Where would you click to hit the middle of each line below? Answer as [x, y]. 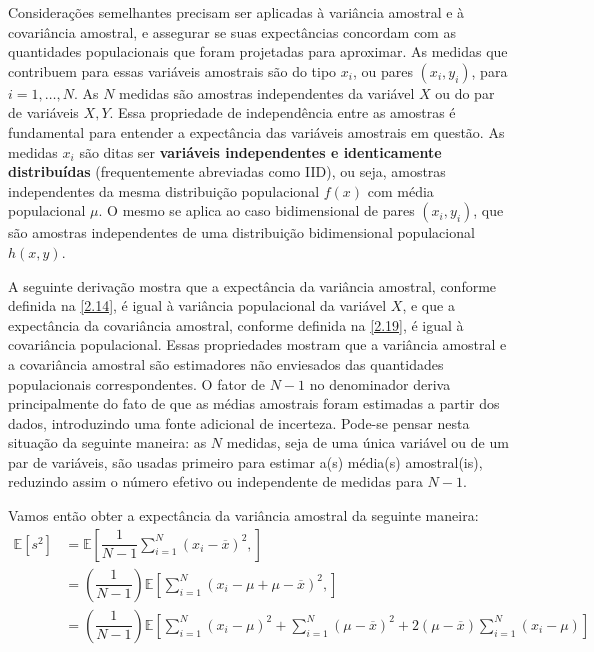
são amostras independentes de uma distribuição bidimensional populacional [241, 232]
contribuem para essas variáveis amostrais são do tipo [172, 70]
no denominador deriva [380, 383]
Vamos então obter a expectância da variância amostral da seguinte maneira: [243, 515]
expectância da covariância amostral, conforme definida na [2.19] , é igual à [236, 324]
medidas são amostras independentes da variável [267, 92]
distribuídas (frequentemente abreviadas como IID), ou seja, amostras [227, 171]
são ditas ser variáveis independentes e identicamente [260, 151]
